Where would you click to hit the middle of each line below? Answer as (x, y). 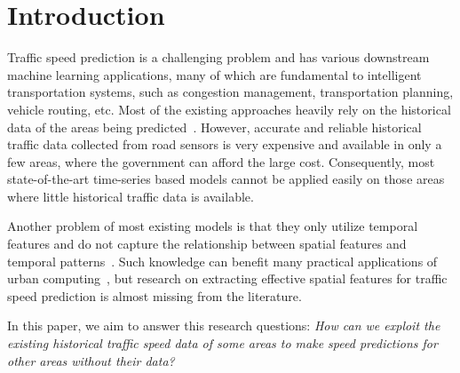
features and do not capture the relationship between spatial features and (207, 244)
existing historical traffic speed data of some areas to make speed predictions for (222, 343)
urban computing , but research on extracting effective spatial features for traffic (227, 278)
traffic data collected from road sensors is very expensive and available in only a (225, 144)
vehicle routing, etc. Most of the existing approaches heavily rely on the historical (229, 109)
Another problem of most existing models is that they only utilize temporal (213, 226)
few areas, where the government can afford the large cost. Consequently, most (221, 161)
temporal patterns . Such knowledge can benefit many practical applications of (222, 261)
